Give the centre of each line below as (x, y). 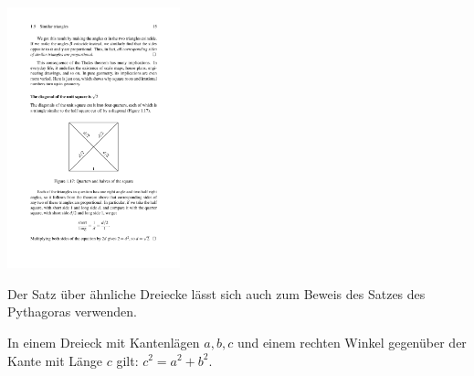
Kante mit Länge (55, 360)
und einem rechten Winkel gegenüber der (352, 342)
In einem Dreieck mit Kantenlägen (104, 342)
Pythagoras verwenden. (72, 312)
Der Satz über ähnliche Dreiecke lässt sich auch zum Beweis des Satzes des (216, 293)
